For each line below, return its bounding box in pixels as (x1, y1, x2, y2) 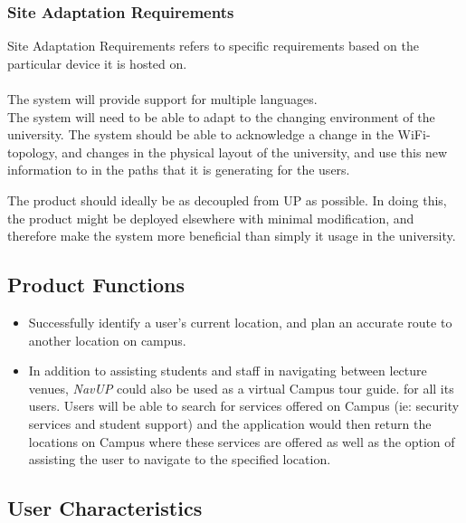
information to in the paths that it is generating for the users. (7, 160, 350, 179)
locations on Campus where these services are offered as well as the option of (28, 432, 455, 451)
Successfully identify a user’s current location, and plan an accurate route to (28, 312, 452, 331)
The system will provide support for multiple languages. (7, 90, 318, 108)
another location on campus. (28, 330, 186, 349)
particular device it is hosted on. (7, 53, 187, 72)
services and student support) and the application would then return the (28, 414, 432, 433)
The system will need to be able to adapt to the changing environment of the (7, 107, 435, 126)
